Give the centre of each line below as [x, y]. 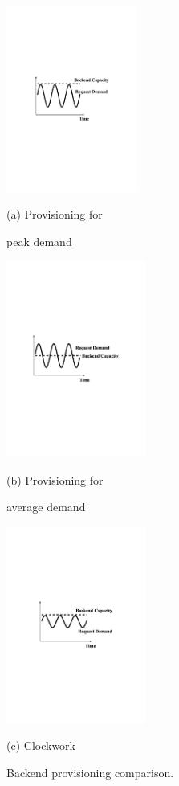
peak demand [39, 242]
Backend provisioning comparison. [90, 772]
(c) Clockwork [41, 745]
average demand [46, 507]
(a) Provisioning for [55, 214]
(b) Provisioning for [55, 479]
